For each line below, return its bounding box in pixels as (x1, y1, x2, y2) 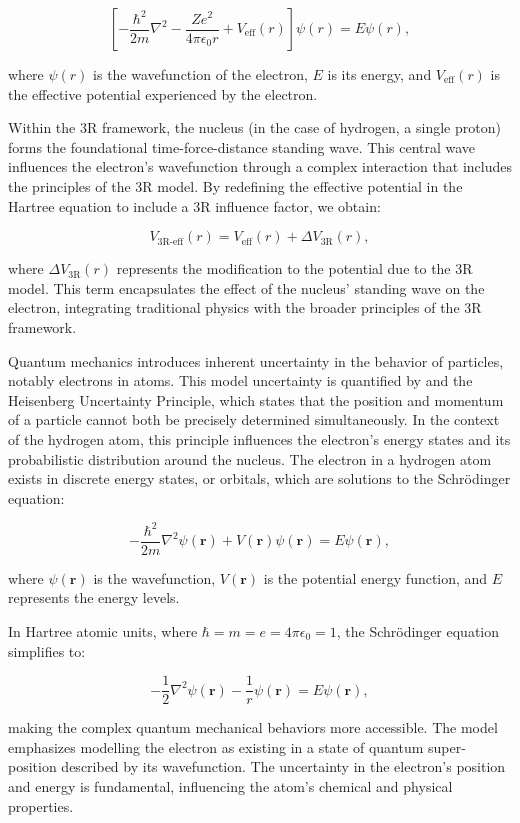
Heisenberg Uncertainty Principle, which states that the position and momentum (8, 389, 504, 410)
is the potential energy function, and (263, 567, 488, 588)
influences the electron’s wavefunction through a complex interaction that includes (8, 156, 512, 177)
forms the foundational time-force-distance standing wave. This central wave (8, 136, 476, 157)
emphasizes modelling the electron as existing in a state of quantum (8, 736, 424, 757)
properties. (8, 795, 74, 816)
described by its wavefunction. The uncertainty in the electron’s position (61, 756, 506, 777)
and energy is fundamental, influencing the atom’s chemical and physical (8, 776, 453, 797)
